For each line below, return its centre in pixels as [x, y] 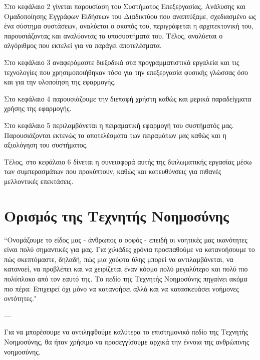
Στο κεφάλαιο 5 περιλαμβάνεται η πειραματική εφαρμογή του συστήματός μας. [119, 125]
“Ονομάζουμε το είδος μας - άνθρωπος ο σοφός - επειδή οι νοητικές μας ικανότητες [126, 239]
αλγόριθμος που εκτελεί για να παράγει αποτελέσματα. [83, 45]
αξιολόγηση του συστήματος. [46, 145]
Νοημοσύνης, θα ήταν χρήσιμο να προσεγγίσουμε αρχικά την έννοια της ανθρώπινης [127, 341]
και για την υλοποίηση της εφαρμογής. [60, 82]
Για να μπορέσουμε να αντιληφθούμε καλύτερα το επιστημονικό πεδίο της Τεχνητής [126, 332]
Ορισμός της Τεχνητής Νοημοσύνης [116, 215]
